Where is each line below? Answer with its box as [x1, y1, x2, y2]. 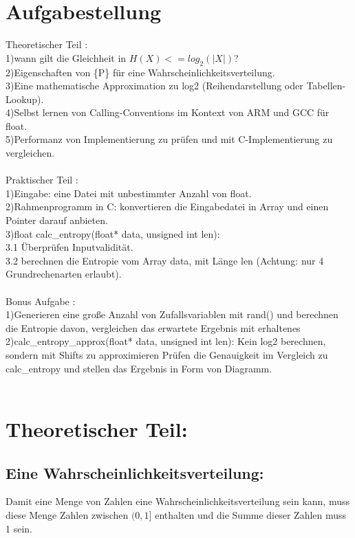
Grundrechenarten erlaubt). [6, 267, 122, 281]
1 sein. [6, 521, 32, 535]
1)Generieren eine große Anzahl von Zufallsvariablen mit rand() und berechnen [6, 307, 338, 322]
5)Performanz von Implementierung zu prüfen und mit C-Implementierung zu [6, 132, 333, 146]
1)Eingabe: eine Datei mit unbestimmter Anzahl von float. [6, 186, 252, 200]
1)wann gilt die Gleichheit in [6, 50, 127, 65]
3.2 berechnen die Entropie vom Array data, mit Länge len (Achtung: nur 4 [6, 253, 324, 267]
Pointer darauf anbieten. [6, 213, 108, 227]
